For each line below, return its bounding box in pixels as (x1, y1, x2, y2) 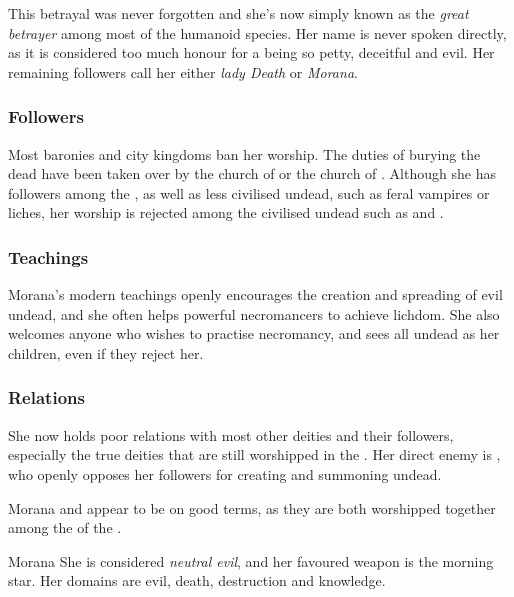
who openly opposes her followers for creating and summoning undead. (8, 463, 442, 484)
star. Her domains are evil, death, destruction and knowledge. (8, 570, 386, 591)
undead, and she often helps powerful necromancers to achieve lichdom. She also (8, 303, 500, 324)
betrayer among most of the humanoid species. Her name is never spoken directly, (8, 22, 507, 43)
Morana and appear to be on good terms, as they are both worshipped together (8, 497, 496, 518)
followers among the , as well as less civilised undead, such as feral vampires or (8, 182, 490, 203)
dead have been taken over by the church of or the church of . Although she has (8, 163, 496, 184)
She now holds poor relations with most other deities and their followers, (8, 424, 454, 445)
